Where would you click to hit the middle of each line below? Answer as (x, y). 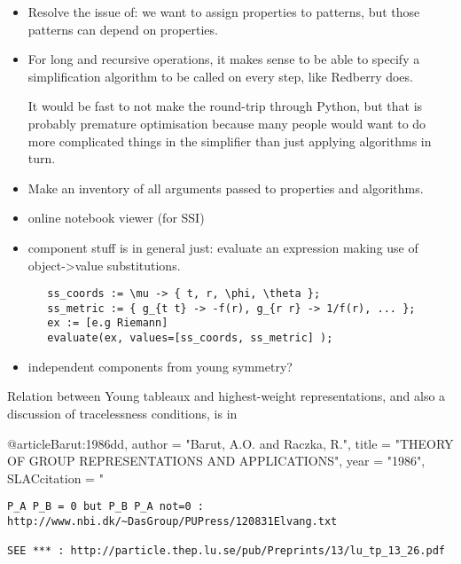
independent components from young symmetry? (160, 366)
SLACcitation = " (55, 478)
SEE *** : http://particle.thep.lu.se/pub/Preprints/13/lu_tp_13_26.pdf (226, 551)
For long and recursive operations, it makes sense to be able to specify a (224, 59)
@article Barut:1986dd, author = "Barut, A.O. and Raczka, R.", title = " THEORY (230, 443)
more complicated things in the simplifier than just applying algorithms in (230, 141)
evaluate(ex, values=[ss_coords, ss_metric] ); (190, 338)
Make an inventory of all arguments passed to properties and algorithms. (226, 188)
